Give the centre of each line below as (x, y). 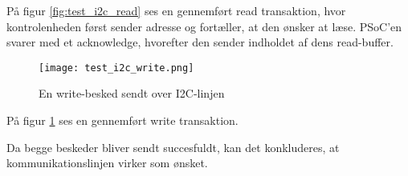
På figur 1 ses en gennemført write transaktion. (122, 120)
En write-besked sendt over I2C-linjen (132, 93)
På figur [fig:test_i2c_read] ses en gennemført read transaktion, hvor (176, 10)
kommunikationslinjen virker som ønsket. (107, 163)
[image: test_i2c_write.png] (116, 68)
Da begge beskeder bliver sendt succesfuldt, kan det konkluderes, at (173, 147)
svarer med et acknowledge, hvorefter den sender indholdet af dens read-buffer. (200, 42)
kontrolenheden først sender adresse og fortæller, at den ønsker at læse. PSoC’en (204, 26)
